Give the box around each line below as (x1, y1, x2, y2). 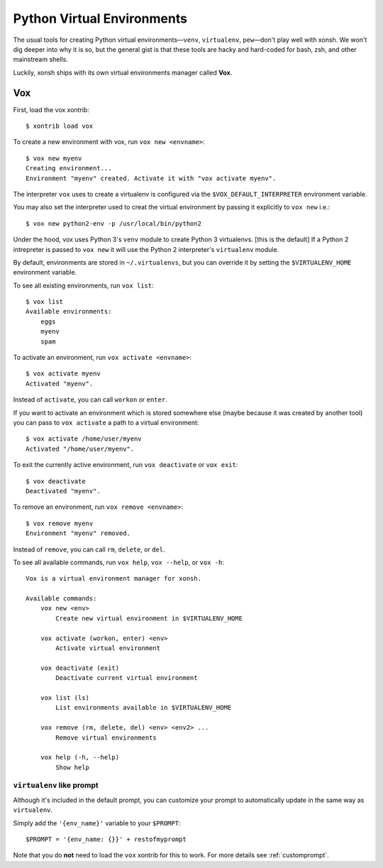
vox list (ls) (40, 693, 90, 702)
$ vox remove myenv (26, 519, 94, 527)
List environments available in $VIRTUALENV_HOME (55, 703, 232, 712)
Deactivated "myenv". (26, 487, 101, 495)
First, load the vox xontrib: (13, 105, 90, 114)
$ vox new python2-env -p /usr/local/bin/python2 (26, 219, 202, 227)
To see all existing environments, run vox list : (13, 281, 154, 290)
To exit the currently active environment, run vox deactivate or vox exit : (13, 461, 238, 469)
